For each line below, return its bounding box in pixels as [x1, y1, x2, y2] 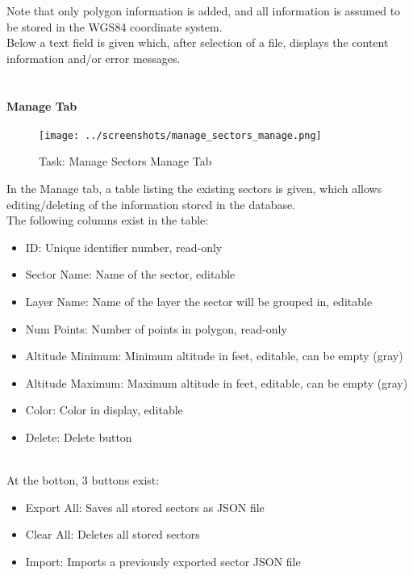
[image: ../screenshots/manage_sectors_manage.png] [39, 129, 322, 141]
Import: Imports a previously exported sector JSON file [25, 552, 301, 569]
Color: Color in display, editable [25, 401, 183, 418]
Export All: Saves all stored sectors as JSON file [25, 498, 265, 515]
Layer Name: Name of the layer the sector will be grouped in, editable [25, 292, 373, 309]
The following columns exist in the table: [6, 212, 209, 229]
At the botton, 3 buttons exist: [6, 472, 160, 489]
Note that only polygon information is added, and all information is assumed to [6, 2, 401, 19]
